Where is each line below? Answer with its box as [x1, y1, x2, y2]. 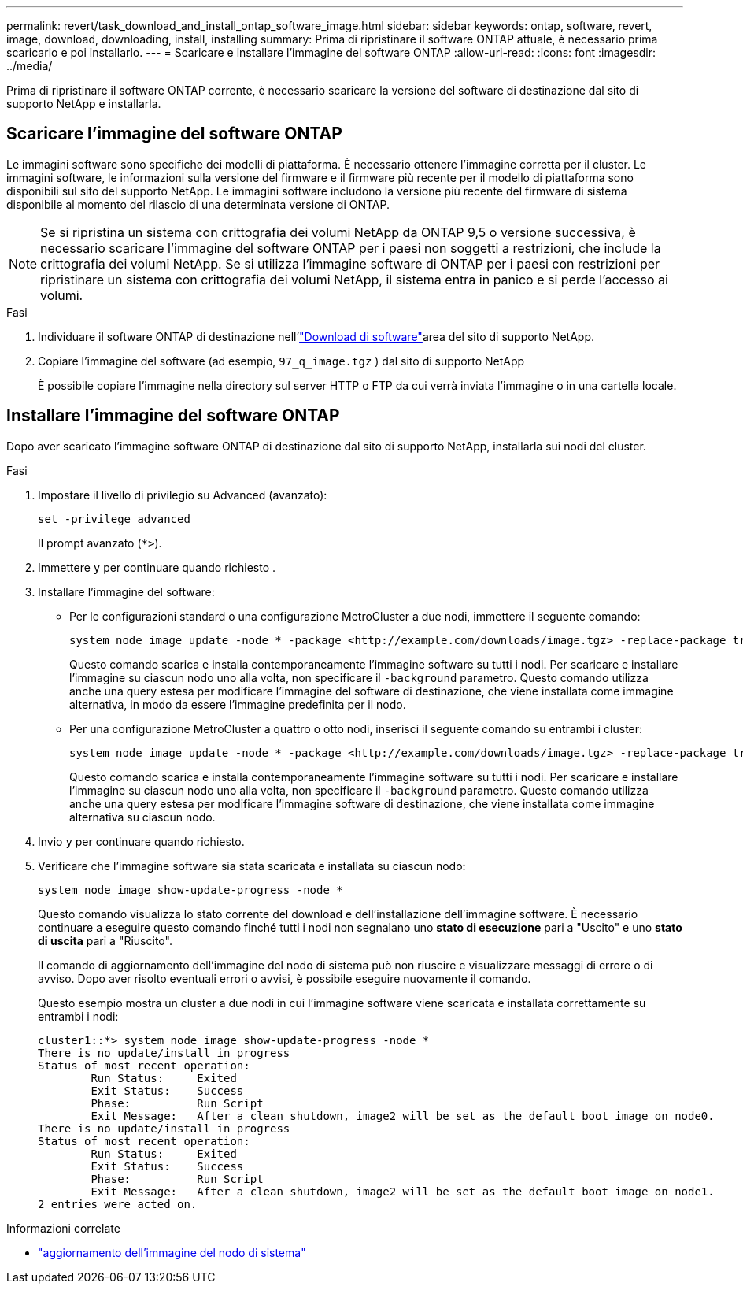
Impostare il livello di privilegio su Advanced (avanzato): [38, 487, 327, 502]
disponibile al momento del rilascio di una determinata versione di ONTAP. [6, 197, 390, 211]
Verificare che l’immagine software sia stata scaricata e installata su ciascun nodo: [38, 858, 466, 873]
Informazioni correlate [6, 1221, 120, 1235]
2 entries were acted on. [38, 1197, 198, 1210]
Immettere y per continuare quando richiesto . [38, 560, 275, 574]
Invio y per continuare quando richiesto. [38, 834, 245, 848]
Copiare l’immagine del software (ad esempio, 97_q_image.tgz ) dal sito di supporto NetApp [38, 354, 525, 368]
